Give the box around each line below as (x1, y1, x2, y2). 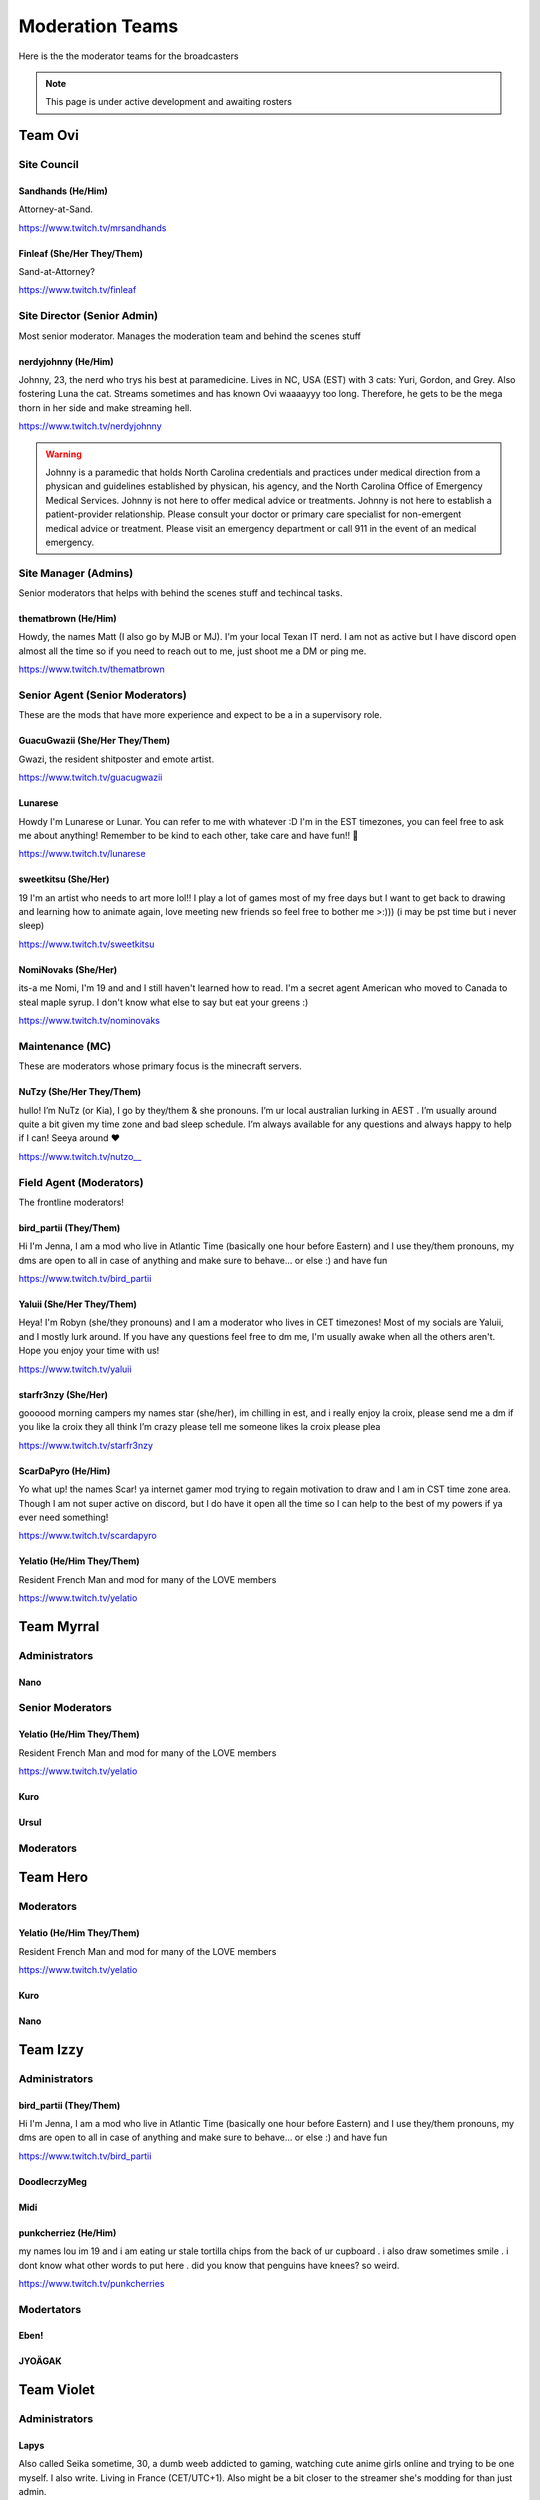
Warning (45, 448, 82, 460)
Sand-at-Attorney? (18, 266, 95, 278)
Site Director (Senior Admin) (18, 309, 159, 323)
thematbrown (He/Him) (18, 613, 117, 625)
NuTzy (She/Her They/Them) (18, 1086, 142, 1098)
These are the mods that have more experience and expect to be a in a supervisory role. (18, 709, 382, 721)
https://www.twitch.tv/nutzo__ (18, 1150, 142, 1162)
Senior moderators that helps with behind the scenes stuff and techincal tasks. (18, 587, 343, 599)
